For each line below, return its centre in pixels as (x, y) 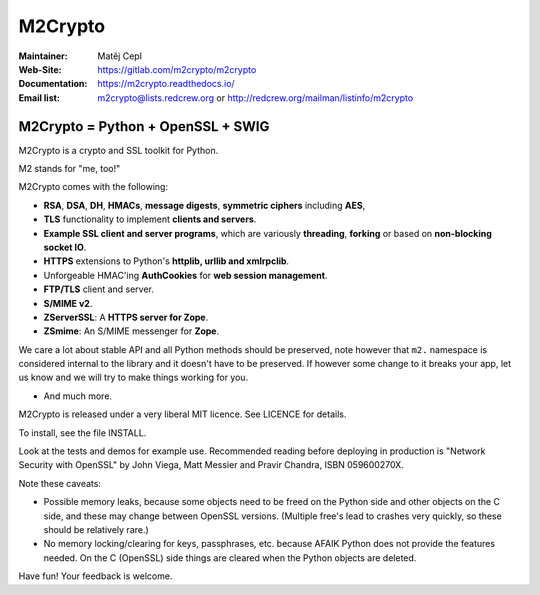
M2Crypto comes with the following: (93, 187)
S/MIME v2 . (68, 303)
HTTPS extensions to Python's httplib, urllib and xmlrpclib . (166, 261)
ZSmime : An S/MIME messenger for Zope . (131, 331)
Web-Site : (40, 69)
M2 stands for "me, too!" (69, 169)
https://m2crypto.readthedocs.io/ (166, 84)
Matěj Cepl (119, 56)
